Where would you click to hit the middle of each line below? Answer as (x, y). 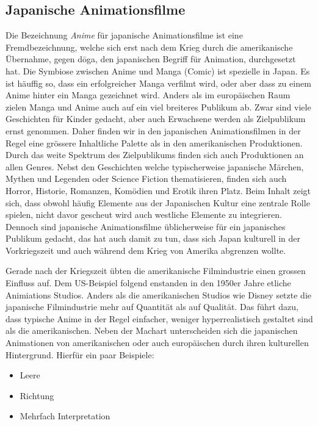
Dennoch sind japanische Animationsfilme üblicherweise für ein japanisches (146, 226)
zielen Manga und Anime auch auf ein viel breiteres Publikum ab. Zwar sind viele (158, 106)
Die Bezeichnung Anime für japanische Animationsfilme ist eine (124, 35)
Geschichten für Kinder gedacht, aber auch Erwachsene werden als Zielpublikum (156, 119)
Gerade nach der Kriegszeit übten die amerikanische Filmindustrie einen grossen (156, 271)
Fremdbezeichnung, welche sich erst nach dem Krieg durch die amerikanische (149, 47)
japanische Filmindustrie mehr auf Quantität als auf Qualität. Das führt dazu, (152, 307)
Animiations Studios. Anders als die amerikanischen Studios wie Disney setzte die (158, 294)
